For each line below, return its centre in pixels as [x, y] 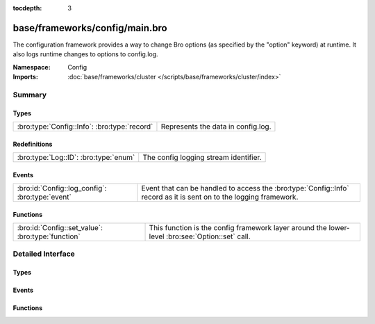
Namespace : [32, 67]
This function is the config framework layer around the [238, 228]
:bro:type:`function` [49, 236]
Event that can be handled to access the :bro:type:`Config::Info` [245, 188]
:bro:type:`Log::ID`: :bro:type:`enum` [76, 158]
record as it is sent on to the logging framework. [220, 197]
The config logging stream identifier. [202, 158]
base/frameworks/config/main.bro [90, 28]
